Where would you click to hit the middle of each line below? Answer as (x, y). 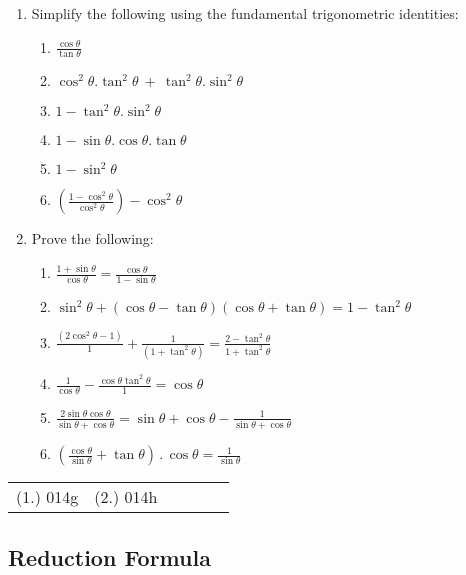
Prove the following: (92, 238)
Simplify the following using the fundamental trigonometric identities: (245, 13)
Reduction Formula (109, 556)
